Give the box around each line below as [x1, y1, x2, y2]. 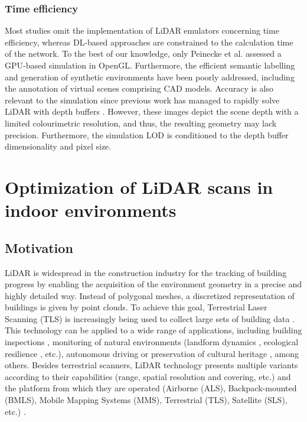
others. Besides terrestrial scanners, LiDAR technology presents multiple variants [5, 359, 298, 371]
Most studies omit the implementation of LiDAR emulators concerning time [5, 24, 279, 37]
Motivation [5, 238, 73, 257]
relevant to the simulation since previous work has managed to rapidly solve [5, 93, 280, 106]
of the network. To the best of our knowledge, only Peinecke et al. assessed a [5, 47, 282, 60]
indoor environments [5, 198, 177, 222]
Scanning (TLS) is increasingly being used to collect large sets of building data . [5, 312, 295, 324]
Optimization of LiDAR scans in [5, 174, 273, 199]
